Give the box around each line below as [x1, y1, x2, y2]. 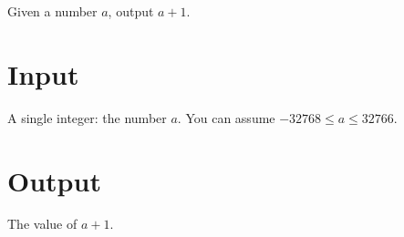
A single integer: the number [7, 108, 167, 127]
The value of [7, 214, 78, 233]
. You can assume [177, 108, 275, 127]
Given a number [7, 2, 98, 20]
